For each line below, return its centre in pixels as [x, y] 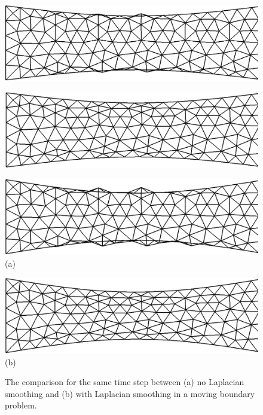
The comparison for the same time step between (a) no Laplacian [125, 382]
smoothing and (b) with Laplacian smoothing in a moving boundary [130, 393]
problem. [21, 405]
